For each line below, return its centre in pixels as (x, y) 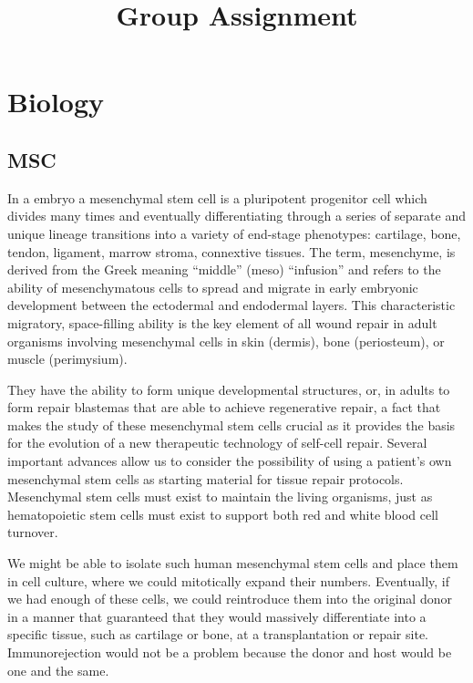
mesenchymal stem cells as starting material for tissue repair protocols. (206, 478)
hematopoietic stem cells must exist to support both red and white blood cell (223, 514)
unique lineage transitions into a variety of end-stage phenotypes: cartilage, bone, (234, 233)
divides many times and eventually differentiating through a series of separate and (236, 216)
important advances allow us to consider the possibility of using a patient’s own (230, 461)
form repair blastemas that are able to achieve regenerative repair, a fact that (224, 407)
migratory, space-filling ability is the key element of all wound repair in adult (222, 322)
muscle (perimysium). (67, 359)
